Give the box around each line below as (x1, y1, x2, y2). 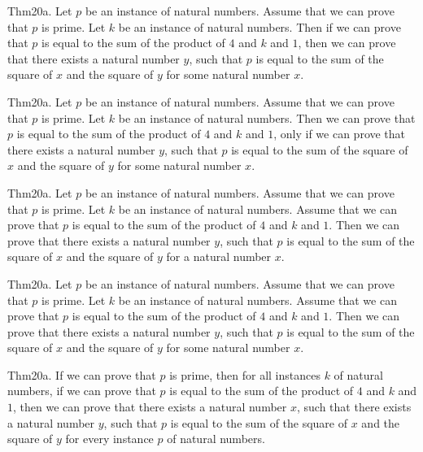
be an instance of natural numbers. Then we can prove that (118, 109, 416, 126)
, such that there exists (296, 398, 412, 415)
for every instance (65, 430, 154, 447)
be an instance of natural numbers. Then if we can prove (118, 18, 401, 35)
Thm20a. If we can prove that (7, 366, 156, 383)
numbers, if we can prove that (7, 382, 156, 399)
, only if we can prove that (273, 125, 406, 142)
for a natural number (166, 248, 272, 265)
